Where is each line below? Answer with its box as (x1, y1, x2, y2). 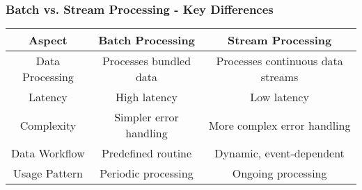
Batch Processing (98, 32, 195, 49)
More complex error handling (208, 116, 351, 133)
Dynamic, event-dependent (214, 145, 345, 162)
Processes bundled (102, 53, 191, 69)
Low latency (250, 89, 309, 105)
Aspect (29, 32, 68, 49)
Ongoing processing (232, 165, 327, 182)
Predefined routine (101, 145, 192, 162)
